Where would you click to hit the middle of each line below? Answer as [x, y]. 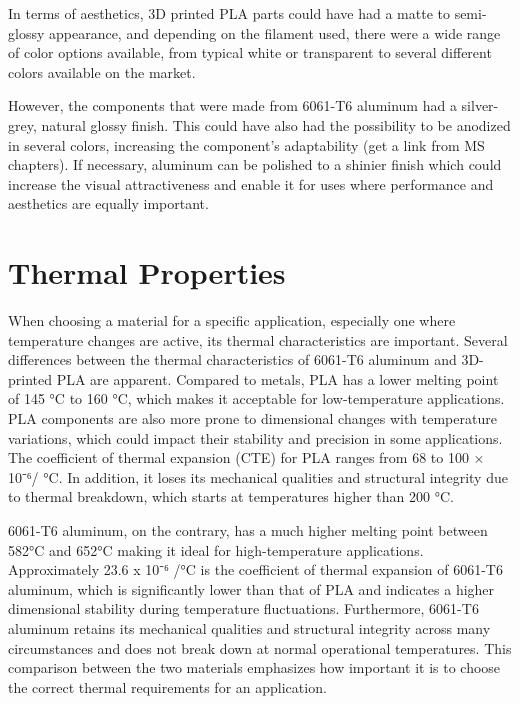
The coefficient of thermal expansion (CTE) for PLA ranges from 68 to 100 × [246, 457]
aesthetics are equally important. [108, 203]
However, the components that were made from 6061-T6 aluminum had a [232, 105]
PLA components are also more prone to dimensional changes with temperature [252, 418]
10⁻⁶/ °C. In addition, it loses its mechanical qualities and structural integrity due [258, 476]
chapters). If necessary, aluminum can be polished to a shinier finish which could [255, 164]
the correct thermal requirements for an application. [167, 686]
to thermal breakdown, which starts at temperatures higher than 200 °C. [231, 496]
